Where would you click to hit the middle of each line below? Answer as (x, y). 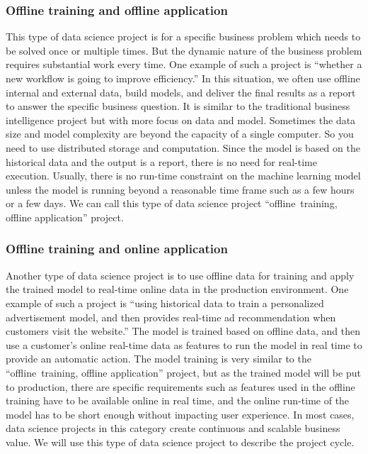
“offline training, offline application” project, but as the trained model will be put (183, 372)
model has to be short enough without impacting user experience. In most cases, (180, 414)
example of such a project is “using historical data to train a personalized (165, 303)
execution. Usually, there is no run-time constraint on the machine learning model (183, 176)
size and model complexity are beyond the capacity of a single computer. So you (180, 134)
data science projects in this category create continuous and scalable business (173, 428)
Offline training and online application (117, 249)
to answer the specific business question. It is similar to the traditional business (178, 106)
